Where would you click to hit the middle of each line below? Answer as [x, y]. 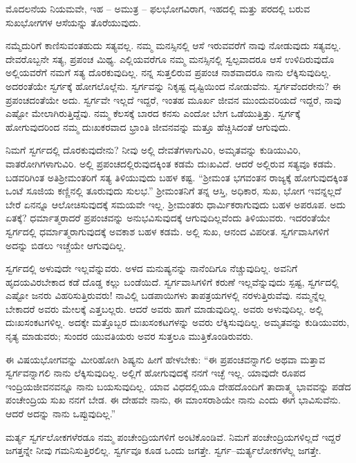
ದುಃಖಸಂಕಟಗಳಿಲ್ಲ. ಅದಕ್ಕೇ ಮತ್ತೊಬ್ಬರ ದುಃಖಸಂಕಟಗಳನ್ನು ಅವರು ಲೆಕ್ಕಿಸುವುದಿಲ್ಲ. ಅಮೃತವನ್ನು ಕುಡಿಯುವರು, [178, 322]
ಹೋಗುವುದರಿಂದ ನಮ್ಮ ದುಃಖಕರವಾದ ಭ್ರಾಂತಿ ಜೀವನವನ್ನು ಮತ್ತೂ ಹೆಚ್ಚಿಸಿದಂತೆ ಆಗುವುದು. [148, 126]
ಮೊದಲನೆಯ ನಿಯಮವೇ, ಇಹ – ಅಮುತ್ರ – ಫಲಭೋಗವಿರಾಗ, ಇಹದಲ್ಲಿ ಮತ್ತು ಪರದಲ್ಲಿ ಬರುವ [158, 8]
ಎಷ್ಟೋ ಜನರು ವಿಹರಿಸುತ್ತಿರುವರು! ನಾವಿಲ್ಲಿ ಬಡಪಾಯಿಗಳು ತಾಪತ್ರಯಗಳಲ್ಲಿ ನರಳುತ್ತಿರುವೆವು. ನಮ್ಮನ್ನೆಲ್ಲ [166, 295]
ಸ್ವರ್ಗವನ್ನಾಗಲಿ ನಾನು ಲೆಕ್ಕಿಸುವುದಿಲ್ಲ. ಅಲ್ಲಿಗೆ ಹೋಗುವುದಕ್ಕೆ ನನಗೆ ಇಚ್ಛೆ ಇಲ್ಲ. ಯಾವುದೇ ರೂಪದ [156, 373]
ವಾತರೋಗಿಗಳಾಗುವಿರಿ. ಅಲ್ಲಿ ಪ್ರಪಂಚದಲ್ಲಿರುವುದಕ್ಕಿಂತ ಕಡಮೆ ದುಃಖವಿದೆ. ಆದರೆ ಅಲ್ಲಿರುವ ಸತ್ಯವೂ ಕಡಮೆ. [171, 163]
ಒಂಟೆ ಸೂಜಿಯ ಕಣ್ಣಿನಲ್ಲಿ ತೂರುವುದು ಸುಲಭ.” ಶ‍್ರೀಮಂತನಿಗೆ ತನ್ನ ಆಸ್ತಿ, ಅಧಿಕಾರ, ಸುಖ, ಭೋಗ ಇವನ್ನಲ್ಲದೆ [174, 191]
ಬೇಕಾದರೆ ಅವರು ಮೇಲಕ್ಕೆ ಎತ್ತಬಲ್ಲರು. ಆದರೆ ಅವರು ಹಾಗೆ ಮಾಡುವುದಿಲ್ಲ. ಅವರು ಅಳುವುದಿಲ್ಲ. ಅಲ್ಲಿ [165, 308]
